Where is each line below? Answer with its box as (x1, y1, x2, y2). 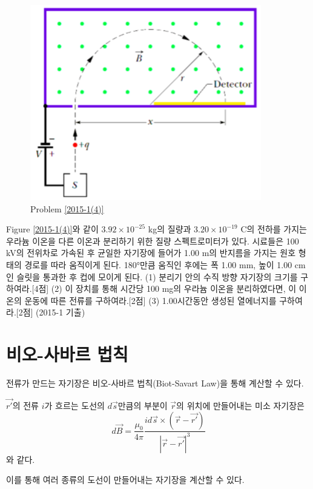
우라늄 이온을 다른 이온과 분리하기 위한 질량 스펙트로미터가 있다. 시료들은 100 (6, 234, 299, 247)
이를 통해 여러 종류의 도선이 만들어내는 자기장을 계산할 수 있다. (6, 473, 245, 486)
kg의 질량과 (148, 223, 191, 235)
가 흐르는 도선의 (44, 399, 105, 411)
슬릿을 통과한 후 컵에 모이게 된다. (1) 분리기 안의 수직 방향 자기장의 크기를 (16, 270, 298, 283)
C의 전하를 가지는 (240, 223, 308, 235)
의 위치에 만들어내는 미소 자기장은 (176, 399, 305, 411)
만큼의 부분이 (117, 399, 168, 411)
